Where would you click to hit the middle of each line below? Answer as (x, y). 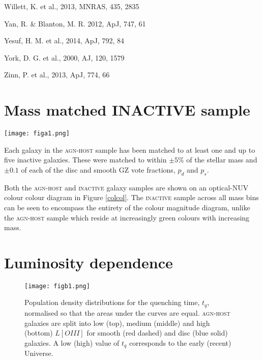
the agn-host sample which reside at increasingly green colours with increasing (127, 217)
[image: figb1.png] (57, 286)
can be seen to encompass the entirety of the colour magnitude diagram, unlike (127, 207)
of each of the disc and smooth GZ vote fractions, (98, 169)
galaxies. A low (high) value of (72, 342)
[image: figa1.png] (37, 134)
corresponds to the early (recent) (180, 342)
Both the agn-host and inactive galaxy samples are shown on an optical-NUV (126, 187)
